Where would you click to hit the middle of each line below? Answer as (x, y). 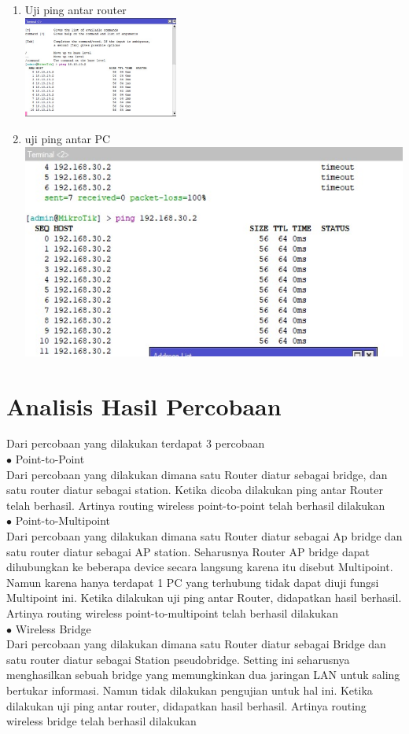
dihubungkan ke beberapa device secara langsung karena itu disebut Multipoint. (200, 567)
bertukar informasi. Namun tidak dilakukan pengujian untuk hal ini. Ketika (190, 690)
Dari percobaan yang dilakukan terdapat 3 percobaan (136, 443)
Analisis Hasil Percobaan (144, 406)
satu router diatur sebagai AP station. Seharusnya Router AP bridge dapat (188, 551)
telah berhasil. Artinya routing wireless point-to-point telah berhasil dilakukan (196, 505)
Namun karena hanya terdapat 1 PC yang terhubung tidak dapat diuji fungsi (193, 582)
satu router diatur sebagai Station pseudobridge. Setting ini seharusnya (178, 659)
